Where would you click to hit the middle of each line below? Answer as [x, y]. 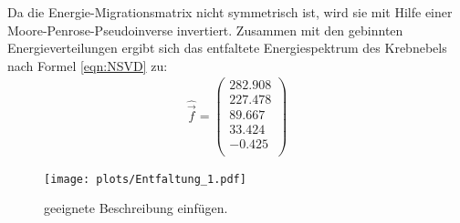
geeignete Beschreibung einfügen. [136, 208]
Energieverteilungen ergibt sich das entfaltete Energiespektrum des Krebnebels [227, 48]
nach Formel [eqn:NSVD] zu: [88, 65]
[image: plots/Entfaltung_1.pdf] [145, 179]
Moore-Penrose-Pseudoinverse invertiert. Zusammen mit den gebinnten [205, 30]
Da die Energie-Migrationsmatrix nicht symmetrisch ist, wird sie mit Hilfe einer [230, 12]
